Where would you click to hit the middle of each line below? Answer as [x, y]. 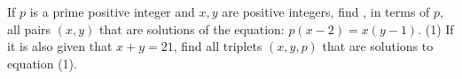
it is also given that [60, 46]
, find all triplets [218, 46]
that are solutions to [378, 46]
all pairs [29, 29]
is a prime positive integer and [112, 11]
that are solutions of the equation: [192, 29]
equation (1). [42, 63]
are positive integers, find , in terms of [326, 11]
